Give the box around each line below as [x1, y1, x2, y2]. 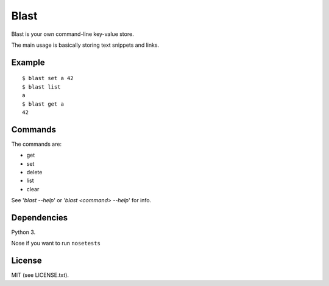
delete [26, 168, 43, 175]
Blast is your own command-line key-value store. [11, 30, 134, 38]
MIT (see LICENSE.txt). [11, 271, 69, 279]
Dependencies [11, 213, 68, 223]
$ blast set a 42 [22, 75, 74, 82]
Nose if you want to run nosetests [11, 240, 101, 247]
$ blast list [22, 83, 61, 90]
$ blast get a [22, 100, 64, 107]
